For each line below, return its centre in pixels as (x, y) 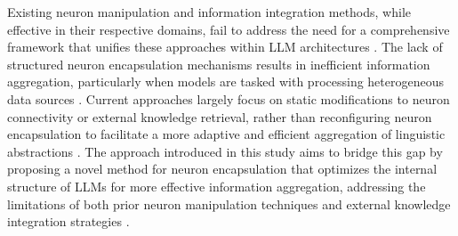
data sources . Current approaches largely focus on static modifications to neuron (229, 98)
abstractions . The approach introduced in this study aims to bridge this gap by (225, 151)
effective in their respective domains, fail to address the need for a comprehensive (229, 29)
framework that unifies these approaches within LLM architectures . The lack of (225, 47)
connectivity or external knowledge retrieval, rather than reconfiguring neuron (220, 116)
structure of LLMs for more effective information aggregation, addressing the (217, 186)
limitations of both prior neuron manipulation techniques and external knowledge (229, 203)
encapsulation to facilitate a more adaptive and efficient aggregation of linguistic (226, 134)
